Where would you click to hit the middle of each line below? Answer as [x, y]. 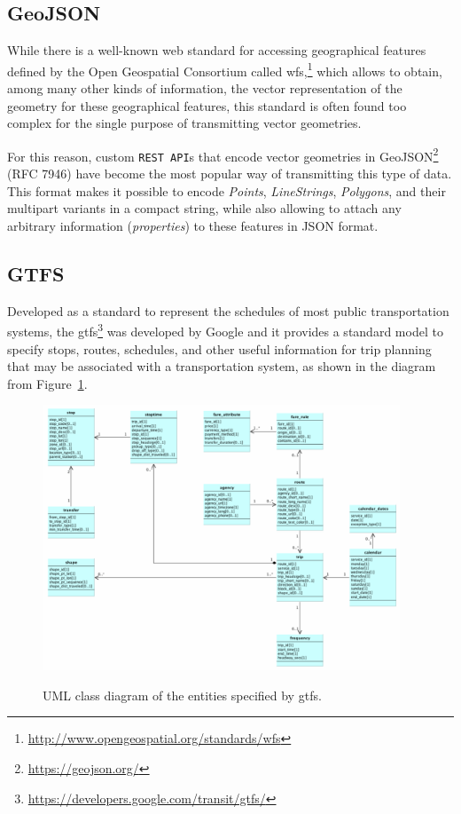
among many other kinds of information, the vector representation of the [205, 88]
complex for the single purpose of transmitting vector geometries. [184, 123]
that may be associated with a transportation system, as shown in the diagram [222, 366]
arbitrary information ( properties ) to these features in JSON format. [193, 225]
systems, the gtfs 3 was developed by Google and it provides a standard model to [225, 330]
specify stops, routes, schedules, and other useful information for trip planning [219, 348]
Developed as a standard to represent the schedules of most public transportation [228, 310]
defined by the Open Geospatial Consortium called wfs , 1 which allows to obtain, [225, 69]
